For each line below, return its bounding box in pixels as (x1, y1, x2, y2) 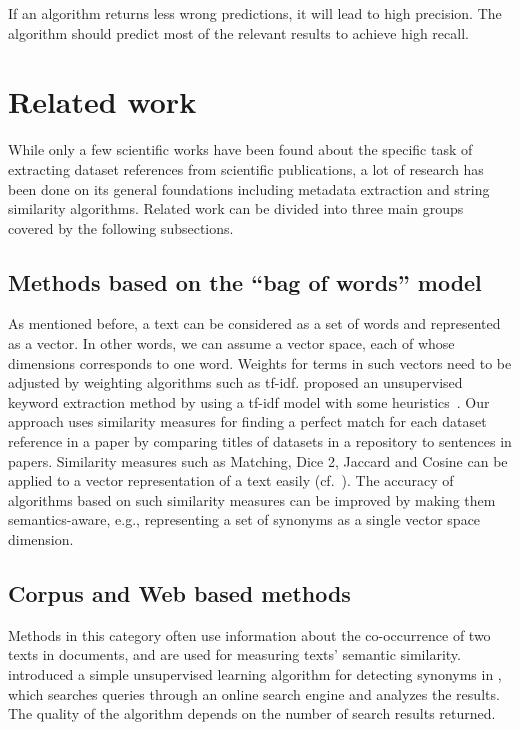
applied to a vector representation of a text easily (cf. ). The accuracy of (8, 470, 454, 491)
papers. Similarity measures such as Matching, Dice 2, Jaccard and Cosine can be (8, 450, 508, 471)
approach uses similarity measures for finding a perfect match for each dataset (8, 411, 487, 432)
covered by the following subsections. (8, 217, 234, 238)
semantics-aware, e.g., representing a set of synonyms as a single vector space (8, 509, 481, 530)
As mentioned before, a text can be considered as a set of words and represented (8, 313, 501, 334)
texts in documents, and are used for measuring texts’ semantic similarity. (8, 644, 461, 665)
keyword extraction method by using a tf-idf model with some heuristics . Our (8, 391, 490, 412)
